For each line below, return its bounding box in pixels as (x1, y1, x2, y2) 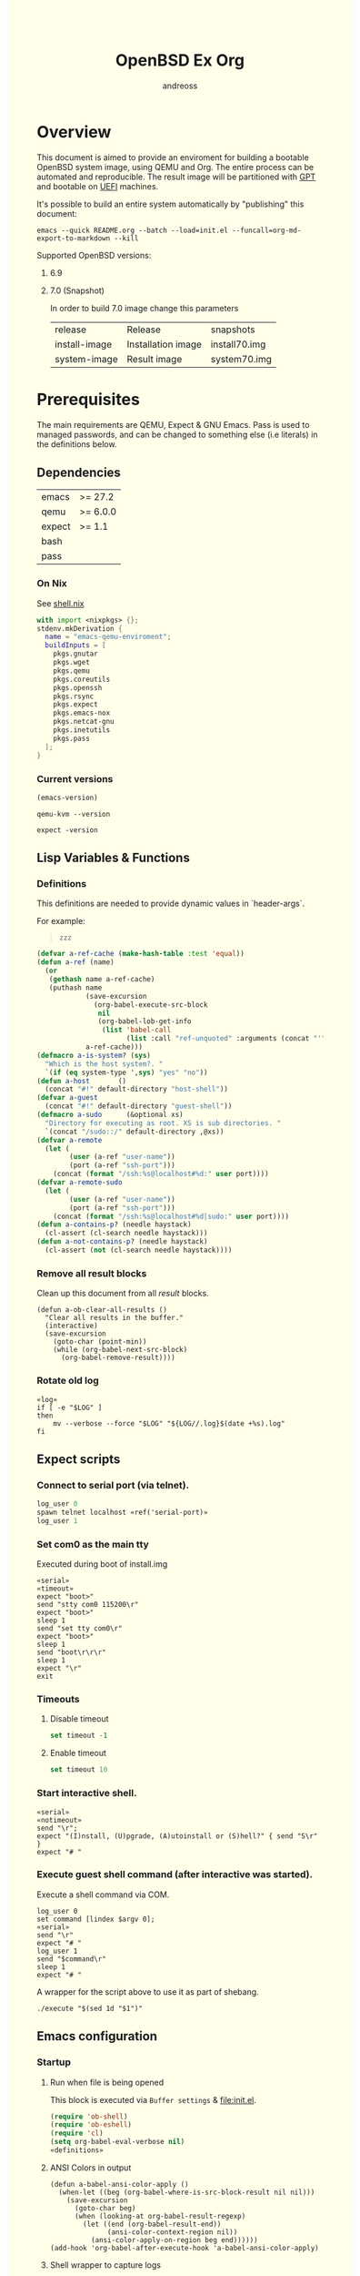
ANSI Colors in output (49, 2162, 132, 2173)
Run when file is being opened (49, 2077, 165, 2088)
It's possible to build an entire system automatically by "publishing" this (36, 198, 305, 209)
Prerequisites (36, 389, 141, 410)
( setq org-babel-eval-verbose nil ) (49, 2138, 185, 2147)
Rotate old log (36, 1375, 100, 1387)
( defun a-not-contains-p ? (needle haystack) (36, 1237, 208, 1246)
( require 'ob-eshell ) (49, 2120, 133, 2129)
